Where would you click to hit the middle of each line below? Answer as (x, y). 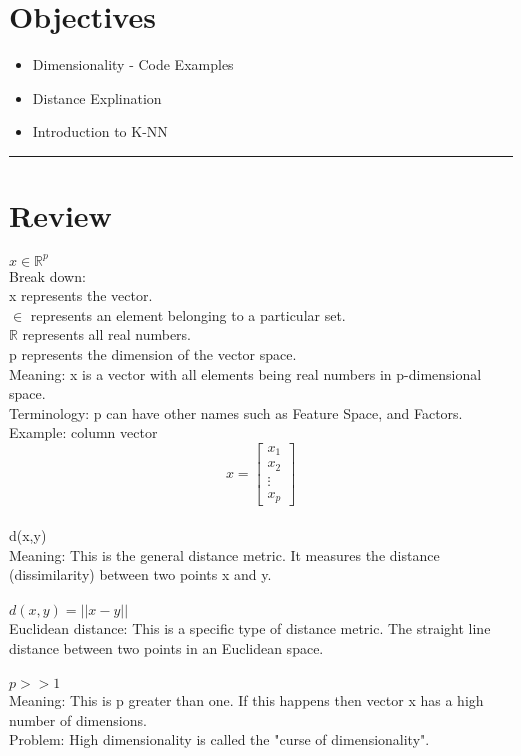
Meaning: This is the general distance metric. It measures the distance (224, 554)
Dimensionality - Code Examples (133, 64)
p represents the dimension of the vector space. (153, 353)
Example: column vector (83, 432)
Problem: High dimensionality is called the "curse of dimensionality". (219, 739)
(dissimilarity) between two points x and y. (140, 574)
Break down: (47, 275)
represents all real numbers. (106, 334)
